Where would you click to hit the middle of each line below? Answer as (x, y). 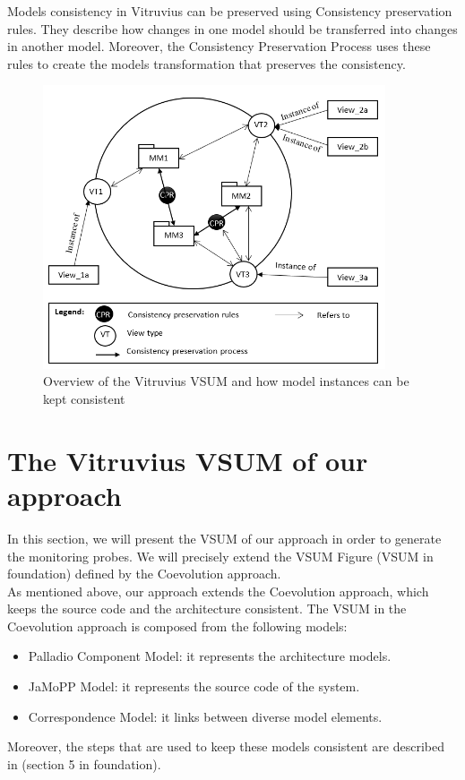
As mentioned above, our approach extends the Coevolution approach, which (218, 591)
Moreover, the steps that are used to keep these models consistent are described (226, 746)
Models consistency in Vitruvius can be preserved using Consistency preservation (230, 11)
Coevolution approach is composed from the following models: (177, 626)
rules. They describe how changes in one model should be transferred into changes (232, 28)
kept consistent (84, 399)
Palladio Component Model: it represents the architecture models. (210, 656)
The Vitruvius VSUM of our (188, 460)
